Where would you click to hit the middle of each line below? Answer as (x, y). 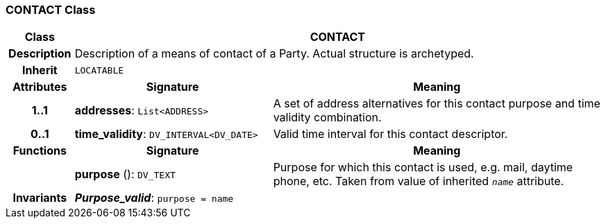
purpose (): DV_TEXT (125, 174)
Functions (40, 151)
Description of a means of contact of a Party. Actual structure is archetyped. (274, 54)
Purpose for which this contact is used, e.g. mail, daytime (423, 167)
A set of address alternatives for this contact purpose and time (437, 104)
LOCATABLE (99, 70)
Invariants (40, 198)
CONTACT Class (51, 10)
